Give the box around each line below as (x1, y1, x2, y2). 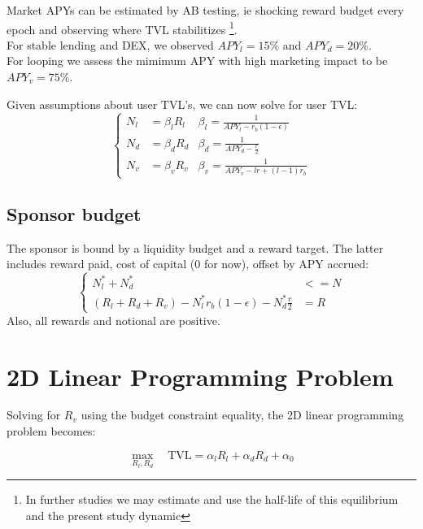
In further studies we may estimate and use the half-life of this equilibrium (25, 491, 399, 508)
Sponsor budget (7, 201, 142, 226)
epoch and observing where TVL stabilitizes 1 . (7, 18, 238, 37)
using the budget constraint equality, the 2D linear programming (81, 406, 404, 423)
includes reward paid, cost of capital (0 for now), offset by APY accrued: (7, 255, 369, 272)
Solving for (7, 406, 61, 423)
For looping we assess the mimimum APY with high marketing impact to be (7, 52, 388, 69)
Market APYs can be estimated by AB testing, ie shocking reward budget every (7, 2, 404, 18)
